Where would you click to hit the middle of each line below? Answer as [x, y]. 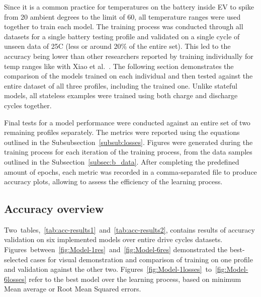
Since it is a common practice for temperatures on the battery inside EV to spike [129, 7]
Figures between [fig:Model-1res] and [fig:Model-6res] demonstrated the [116, 249]
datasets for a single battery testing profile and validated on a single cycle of [122, 36]
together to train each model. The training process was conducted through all [124, 26]
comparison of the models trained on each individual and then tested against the [128, 76]
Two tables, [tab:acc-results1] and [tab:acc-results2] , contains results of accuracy [129, 229]
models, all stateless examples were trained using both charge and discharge [121, 95]
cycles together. [28, 105]
